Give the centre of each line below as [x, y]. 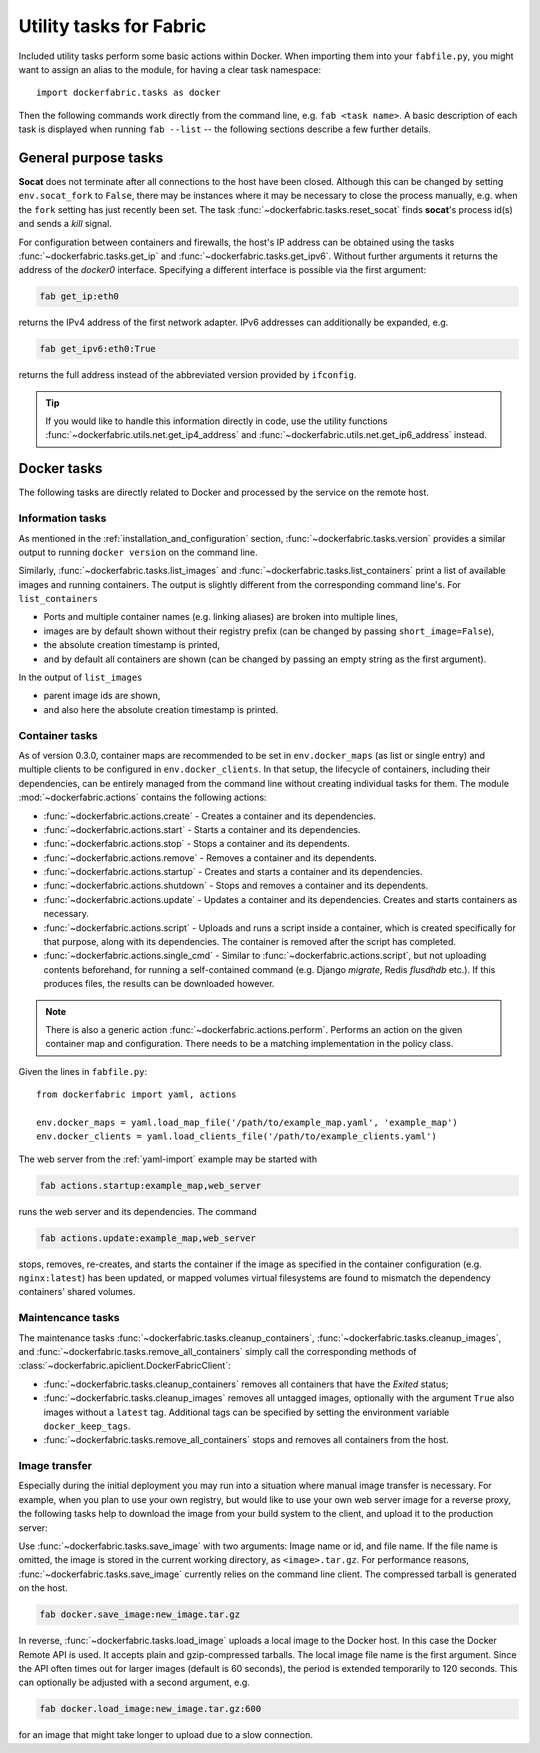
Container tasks [58, 735]
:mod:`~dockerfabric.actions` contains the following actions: [142, 797]
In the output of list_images [80, 677]
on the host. [43, 1588]
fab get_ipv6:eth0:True [98, 349]
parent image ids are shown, [102, 696]
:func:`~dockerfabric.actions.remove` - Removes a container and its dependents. [210, 857]
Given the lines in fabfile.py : [83, 1071]
